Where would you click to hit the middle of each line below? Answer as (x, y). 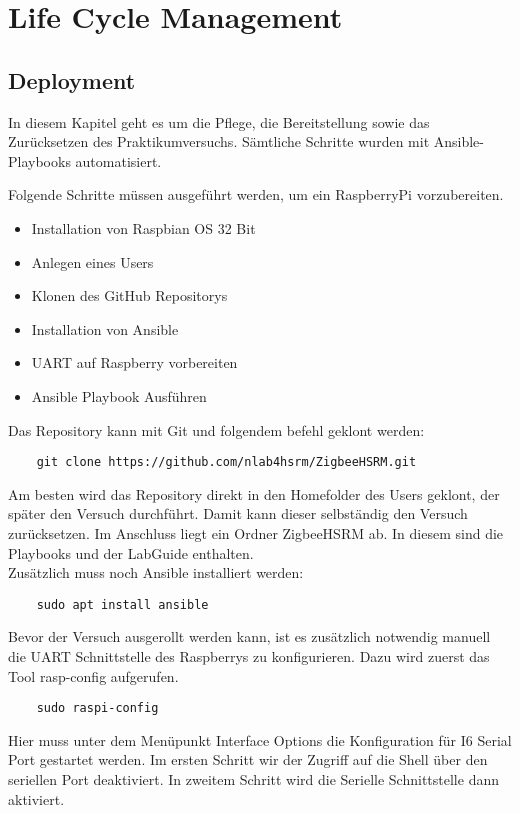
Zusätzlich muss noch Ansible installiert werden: (156, 572)
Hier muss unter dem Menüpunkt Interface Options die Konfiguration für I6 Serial (260, 739)
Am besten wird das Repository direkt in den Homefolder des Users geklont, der (254, 493)
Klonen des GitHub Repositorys (129, 295)
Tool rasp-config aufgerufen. (93, 675)
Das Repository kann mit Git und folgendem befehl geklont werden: (216, 429)
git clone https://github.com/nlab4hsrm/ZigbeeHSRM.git (226, 462)
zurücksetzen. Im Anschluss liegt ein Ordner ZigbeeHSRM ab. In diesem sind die (256, 532)
